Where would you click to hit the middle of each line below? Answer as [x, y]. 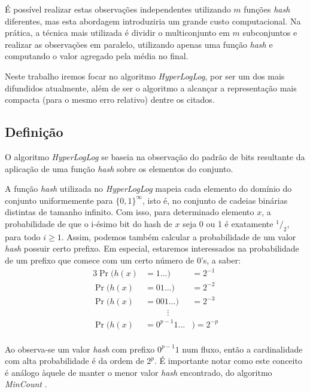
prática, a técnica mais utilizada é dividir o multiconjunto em [117, 33]
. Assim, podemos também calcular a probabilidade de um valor [179, 236]
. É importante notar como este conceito [228, 361]
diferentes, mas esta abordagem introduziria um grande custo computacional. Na [153, 21]
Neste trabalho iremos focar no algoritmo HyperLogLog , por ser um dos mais [145, 76]
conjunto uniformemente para [59, 200]
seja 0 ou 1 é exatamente [228, 223]
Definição [34, 132]
